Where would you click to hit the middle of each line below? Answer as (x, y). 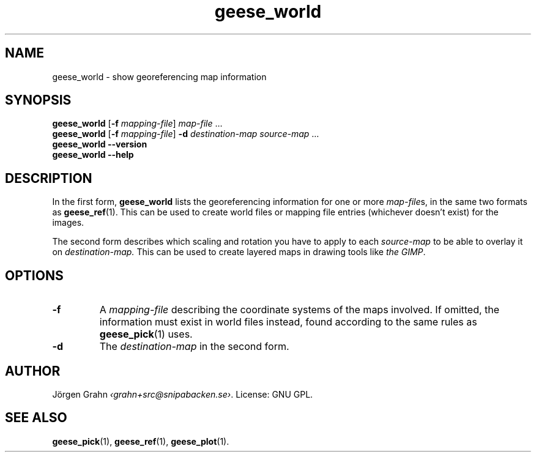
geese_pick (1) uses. (146, 334)
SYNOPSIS (38, 100)
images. (68, 223)
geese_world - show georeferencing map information (159, 76)
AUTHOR (33, 371)
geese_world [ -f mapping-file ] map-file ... (137, 124)
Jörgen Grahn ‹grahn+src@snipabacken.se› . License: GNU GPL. (183, 394)
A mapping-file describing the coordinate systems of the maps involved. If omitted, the (300, 310)
